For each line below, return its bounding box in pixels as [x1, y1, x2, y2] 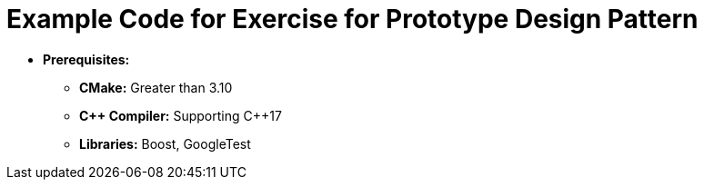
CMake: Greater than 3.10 [79, 79, 233, 95]
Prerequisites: [43, 51, 130, 67]
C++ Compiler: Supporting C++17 [79, 107, 282, 123]
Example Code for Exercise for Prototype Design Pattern [6, 4, 699, 34]
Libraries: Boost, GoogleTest [79, 135, 251, 152]
